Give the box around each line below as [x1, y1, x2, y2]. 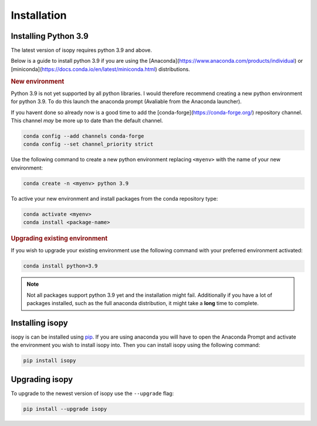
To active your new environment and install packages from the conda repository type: [11, 195, 218, 202]
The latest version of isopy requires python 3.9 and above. [11, 47, 153, 54]
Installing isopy [11, 317, 68, 328]
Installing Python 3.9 [11, 31, 89, 41]
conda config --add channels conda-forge [23, 133, 144, 140]
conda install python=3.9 [23, 263, 98, 269]
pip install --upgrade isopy [23, 405, 107, 412]
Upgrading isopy [11, 374, 73, 384]
